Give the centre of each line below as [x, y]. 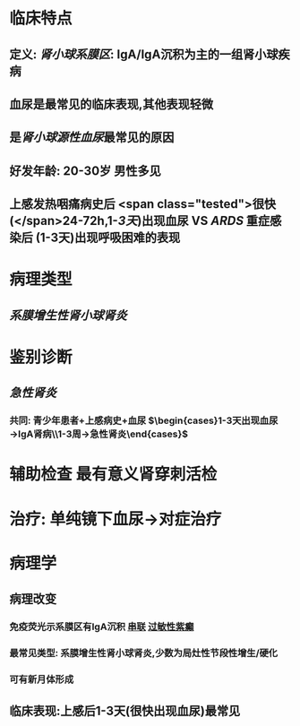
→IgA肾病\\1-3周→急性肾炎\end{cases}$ [99, 434]
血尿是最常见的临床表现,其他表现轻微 [111, 104]
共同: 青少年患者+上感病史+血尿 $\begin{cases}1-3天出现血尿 [144, 420]
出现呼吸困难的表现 [128, 238]
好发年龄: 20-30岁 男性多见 [85, 171]
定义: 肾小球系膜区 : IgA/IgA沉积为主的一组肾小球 [144, 54]
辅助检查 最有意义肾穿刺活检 [113, 475]
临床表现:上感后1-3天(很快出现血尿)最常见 [125, 711]
